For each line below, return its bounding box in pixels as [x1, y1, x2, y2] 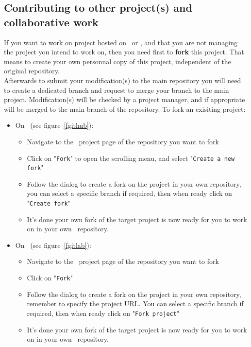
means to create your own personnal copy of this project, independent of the [4, 56, 231, 66]
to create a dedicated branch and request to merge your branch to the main [4, 85, 229, 95]
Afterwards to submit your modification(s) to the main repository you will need [4, 75, 241, 85]
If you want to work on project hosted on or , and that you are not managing [4, 37, 237, 47]
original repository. [4, 66, 60, 76]
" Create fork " [27, 198, 70, 208]
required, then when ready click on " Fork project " [27, 308, 180, 318]
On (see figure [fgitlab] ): [15, 240, 91, 250]
